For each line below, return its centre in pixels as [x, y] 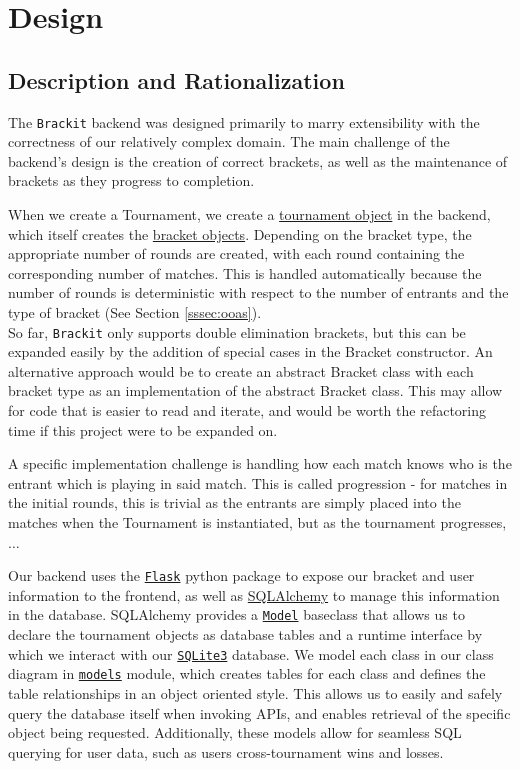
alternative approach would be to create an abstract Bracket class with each [241, 370]
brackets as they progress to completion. [131, 180]
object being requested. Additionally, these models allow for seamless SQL [235, 732]
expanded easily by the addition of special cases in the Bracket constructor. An [250, 351]
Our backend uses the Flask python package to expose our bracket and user [241, 575]
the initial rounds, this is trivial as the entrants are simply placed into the [234, 502]
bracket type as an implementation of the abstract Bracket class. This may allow [255, 390]
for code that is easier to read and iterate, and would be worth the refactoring [247, 410]
